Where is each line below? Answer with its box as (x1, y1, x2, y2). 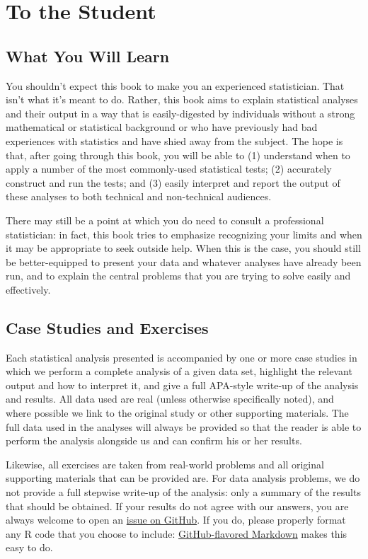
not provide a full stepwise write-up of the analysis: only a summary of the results (6, 485, 361, 500)
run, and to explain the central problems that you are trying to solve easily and (6, 268, 351, 283)
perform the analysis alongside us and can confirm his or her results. (6, 433, 302, 448)
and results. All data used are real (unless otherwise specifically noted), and (6, 391, 334, 406)
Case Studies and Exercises (6, 316, 209, 338)
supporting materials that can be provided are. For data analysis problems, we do (6, 471, 360, 485)
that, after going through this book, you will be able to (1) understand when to (6, 147, 350, 162)
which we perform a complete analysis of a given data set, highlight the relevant (6, 364, 352, 379)
